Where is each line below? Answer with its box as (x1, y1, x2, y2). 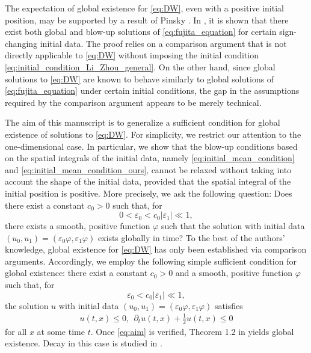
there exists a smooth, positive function (5, 219, 150, 232)
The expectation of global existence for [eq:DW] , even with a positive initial (5, 2, 284, 14)
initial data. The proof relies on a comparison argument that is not (40, 37, 287, 49)
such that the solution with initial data (161, 219, 305, 232)
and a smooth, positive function (175, 266, 293, 279)
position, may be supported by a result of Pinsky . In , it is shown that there (5, 13, 289, 26)
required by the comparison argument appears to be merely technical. (5, 96, 262, 108)
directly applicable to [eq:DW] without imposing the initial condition (5, 49, 259, 61)
